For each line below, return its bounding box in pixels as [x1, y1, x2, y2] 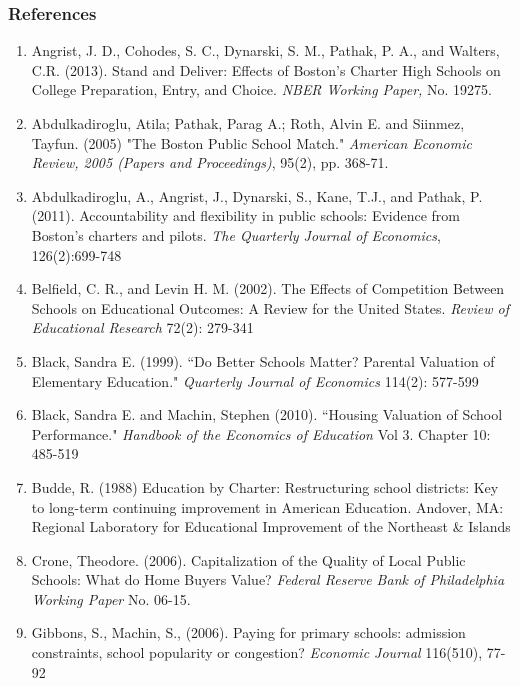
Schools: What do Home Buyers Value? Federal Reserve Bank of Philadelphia [31, 569, 505, 590]
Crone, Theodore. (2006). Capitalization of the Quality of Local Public [31, 549, 466, 570]
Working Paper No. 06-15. [31, 588, 191, 609]
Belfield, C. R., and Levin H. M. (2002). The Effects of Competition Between [31, 278, 505, 299]
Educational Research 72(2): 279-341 [31, 317, 254, 338]
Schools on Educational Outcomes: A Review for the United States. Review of [31, 297, 509, 318]
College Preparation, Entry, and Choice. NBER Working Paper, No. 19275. [31, 79, 492, 100]
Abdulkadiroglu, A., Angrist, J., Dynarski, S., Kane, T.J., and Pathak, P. [31, 185, 483, 206]
